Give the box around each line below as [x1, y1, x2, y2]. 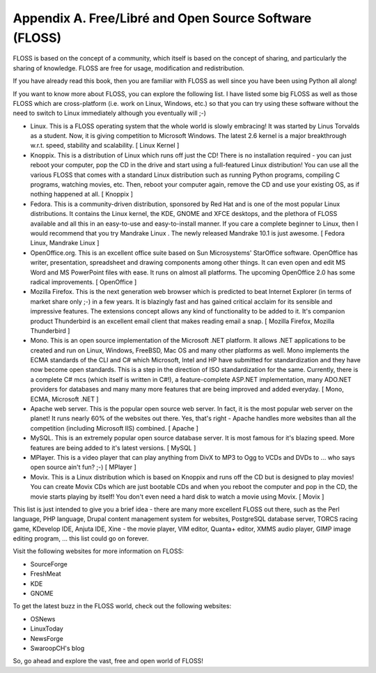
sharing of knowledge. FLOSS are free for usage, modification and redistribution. [13, 63, 245, 72]
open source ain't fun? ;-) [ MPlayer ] [30, 463, 137, 472]
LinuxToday [30, 624, 64, 633]
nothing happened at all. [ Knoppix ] [30, 190, 134, 199]
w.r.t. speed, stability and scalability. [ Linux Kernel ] [30, 141, 180, 150]
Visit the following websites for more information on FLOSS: [13, 547, 184, 555]
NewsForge [30, 634, 64, 642]
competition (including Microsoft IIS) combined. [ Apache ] [30, 424, 198, 432]
